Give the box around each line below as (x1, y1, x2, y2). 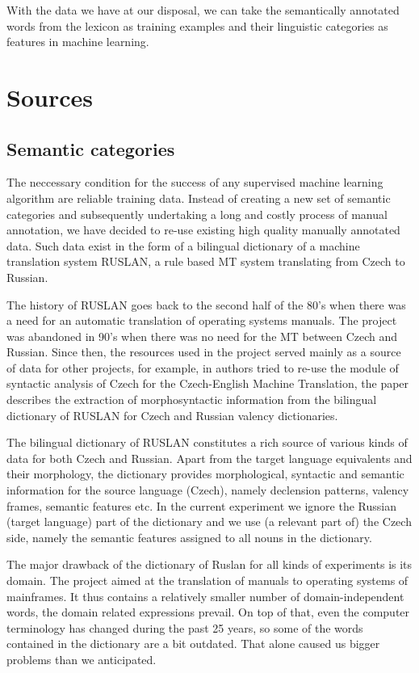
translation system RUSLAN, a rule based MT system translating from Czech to (6, 253, 405, 270)
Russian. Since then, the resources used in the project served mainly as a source (6, 343, 401, 360)
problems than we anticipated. (6, 650, 157, 667)
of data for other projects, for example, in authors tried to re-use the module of (6, 359, 399, 376)
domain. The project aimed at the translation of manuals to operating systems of (6, 572, 409, 589)
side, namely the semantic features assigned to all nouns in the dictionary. (6, 528, 372, 545)
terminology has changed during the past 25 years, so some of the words (6, 619, 363, 636)
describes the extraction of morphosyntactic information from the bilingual (6, 391, 377, 408)
